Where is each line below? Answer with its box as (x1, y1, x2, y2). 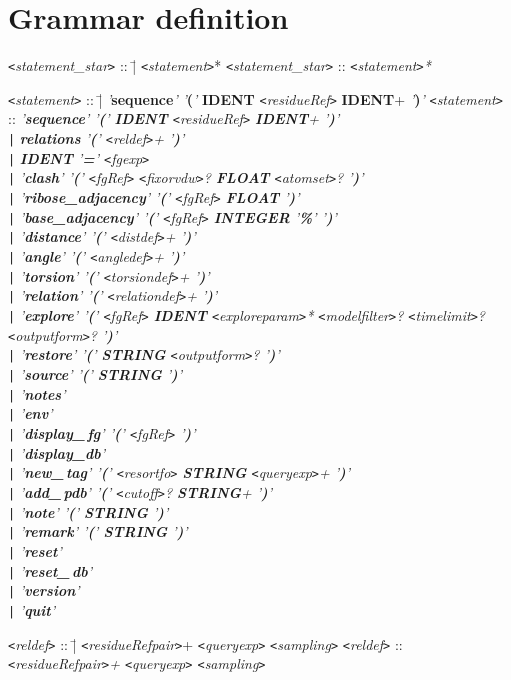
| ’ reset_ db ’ (8, 560, 92, 581)
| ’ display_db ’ (8, 442, 105, 463)
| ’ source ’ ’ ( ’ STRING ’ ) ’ (8, 363, 183, 384)
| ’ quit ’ (8, 599, 55, 620)
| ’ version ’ (8, 580, 80, 601)
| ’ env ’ (8, 403, 53, 424)
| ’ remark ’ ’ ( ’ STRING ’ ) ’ (8, 521, 188, 542)
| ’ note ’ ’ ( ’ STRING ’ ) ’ (8, 501, 169, 522)
